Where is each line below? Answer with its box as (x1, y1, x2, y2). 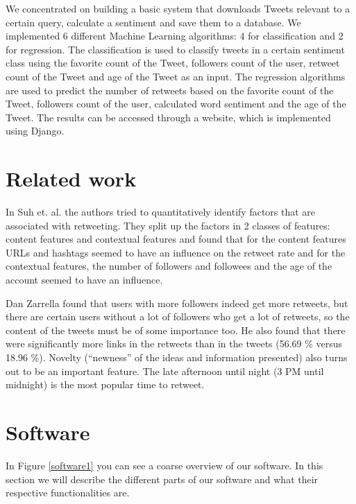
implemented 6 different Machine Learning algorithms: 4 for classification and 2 (6, 28, 344, 43)
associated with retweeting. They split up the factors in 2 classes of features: (6, 218, 330, 232)
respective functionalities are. (6, 485, 130, 500)
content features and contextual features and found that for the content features (6, 232, 346, 246)
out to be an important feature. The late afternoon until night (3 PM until (6, 363, 324, 378)
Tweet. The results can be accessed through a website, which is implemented (6, 110, 331, 124)
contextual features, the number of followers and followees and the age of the (6, 259, 332, 273)
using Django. (6, 123, 65, 138)
